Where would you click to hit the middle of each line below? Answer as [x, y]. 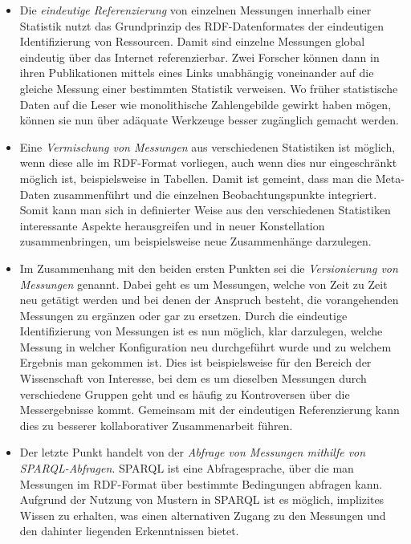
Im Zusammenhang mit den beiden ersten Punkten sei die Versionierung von [209, 268]
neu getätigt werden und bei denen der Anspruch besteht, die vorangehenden [209, 300]
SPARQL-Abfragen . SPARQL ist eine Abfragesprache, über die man [187, 468]
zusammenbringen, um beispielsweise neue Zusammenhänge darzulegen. [195, 241]
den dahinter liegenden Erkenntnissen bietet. [129, 531]
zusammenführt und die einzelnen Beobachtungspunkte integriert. [215, 194]
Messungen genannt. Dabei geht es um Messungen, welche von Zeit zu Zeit [203, 284]
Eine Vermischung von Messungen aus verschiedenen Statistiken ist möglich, [208, 146]
